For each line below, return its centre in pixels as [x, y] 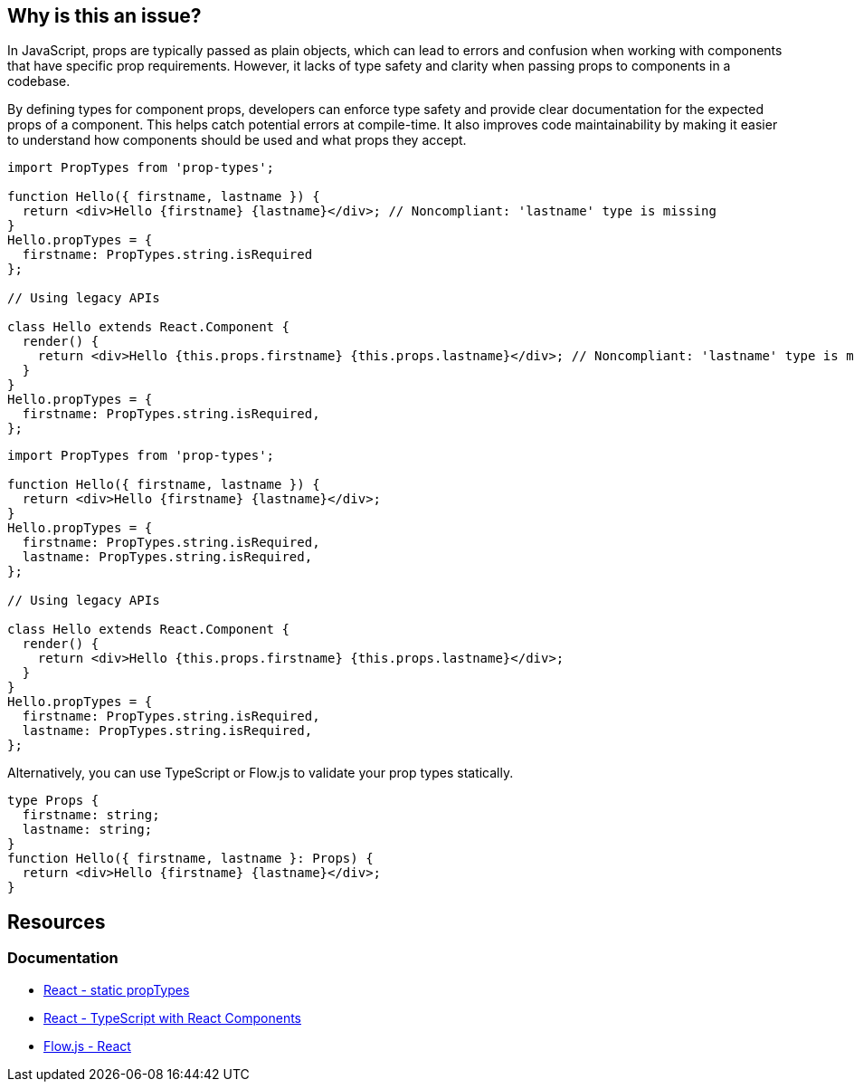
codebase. [39, 81]
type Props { [53, 801]
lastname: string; [87, 830]
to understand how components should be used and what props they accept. [237, 140]
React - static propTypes [117, 989]
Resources [57, 922]
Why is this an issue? [104, 16]
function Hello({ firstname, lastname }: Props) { [190, 859]
